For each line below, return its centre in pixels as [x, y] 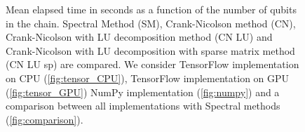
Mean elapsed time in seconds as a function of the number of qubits [151, 9]
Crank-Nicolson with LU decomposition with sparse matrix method [150, 50]
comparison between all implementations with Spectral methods [143, 106]
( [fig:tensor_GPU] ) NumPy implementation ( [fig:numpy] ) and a [143, 92]
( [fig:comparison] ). [45, 119]
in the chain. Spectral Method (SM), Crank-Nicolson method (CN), [151, 23]
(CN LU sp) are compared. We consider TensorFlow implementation [152, 64]
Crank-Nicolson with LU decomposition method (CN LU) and [139, 37]
